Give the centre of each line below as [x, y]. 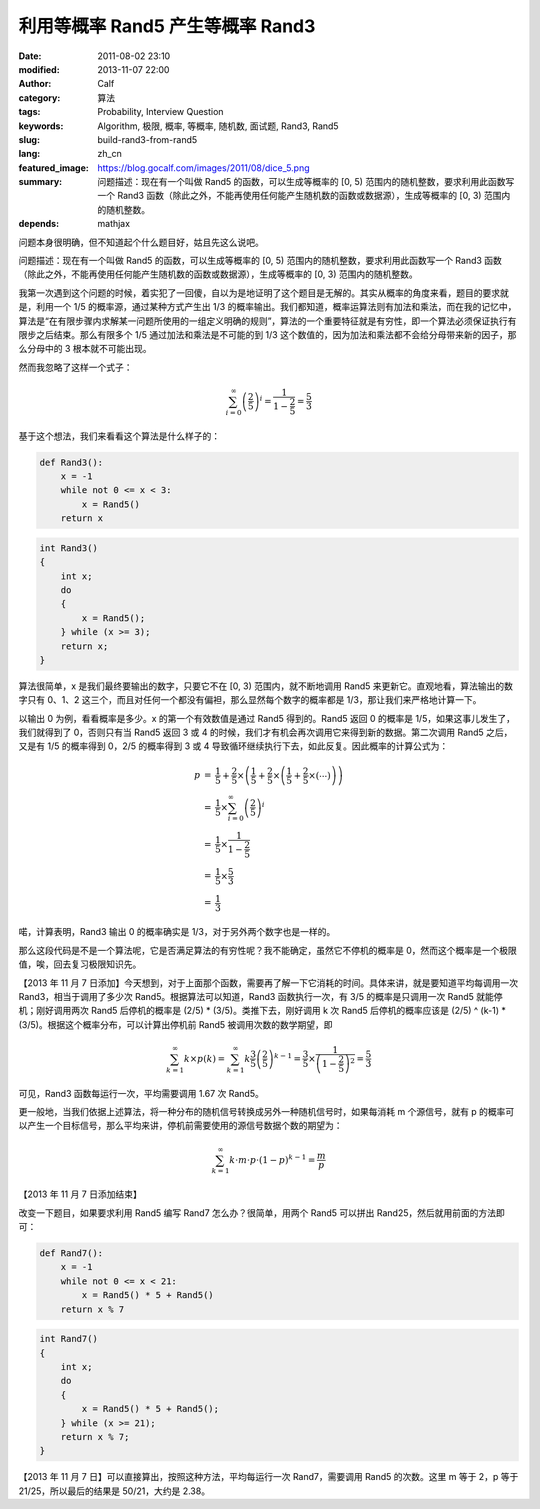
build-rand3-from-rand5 [147, 139]
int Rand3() [69, 548]
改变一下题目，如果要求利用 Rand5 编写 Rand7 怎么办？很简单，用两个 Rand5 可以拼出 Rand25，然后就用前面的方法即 [261, 1212]
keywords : [41, 126]
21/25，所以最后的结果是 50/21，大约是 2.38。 [114, 1491]
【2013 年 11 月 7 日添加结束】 [80, 1194]
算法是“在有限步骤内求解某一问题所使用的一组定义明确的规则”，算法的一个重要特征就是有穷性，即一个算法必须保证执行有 [267, 321]
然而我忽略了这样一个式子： [75, 367]
